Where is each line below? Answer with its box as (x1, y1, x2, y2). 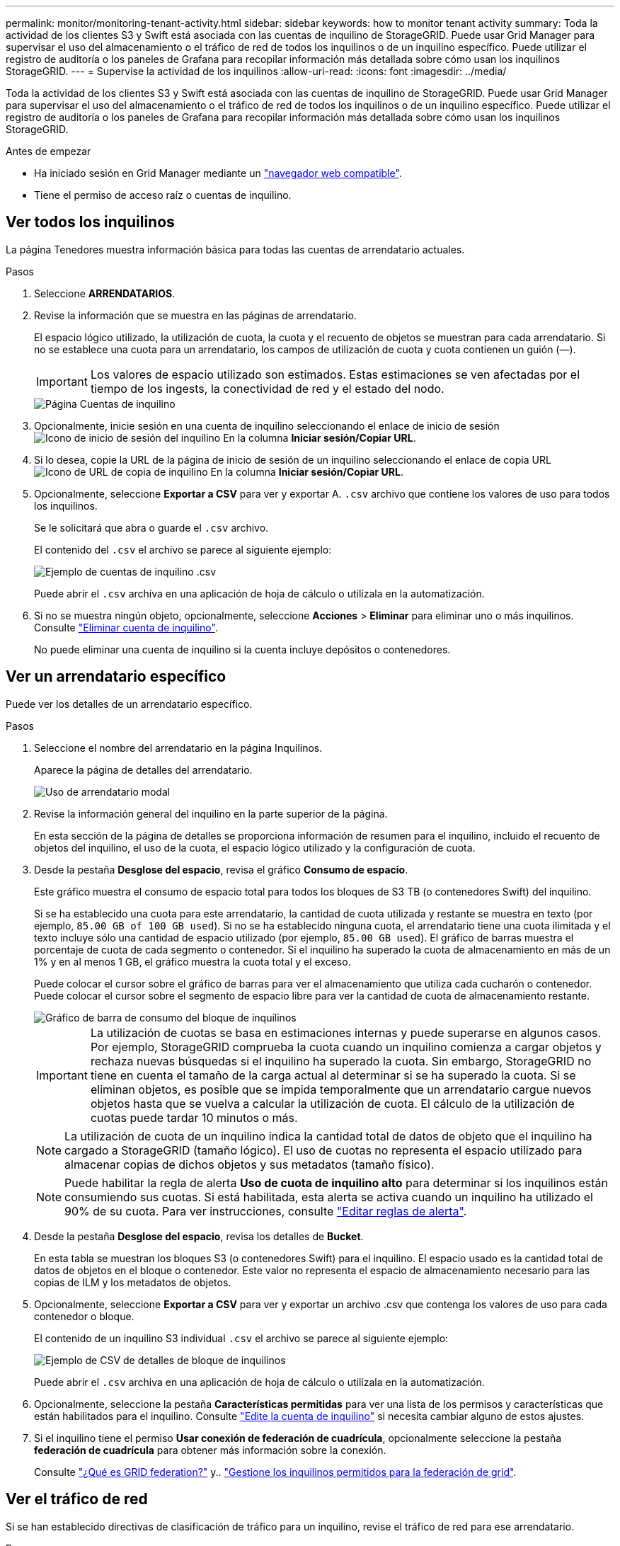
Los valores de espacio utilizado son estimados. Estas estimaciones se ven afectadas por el (90, 367, 580, 382)
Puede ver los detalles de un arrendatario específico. (6, 697, 253, 710)
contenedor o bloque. (34, 1310, 134, 1322)
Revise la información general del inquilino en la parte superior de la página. (34, 807, 388, 820)
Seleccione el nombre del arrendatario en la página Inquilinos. (34, 741, 323, 754)
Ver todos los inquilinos (6, 213, 175, 231)
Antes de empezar (6, 145, 91, 157)
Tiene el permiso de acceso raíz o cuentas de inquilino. (34, 189, 292, 201)
